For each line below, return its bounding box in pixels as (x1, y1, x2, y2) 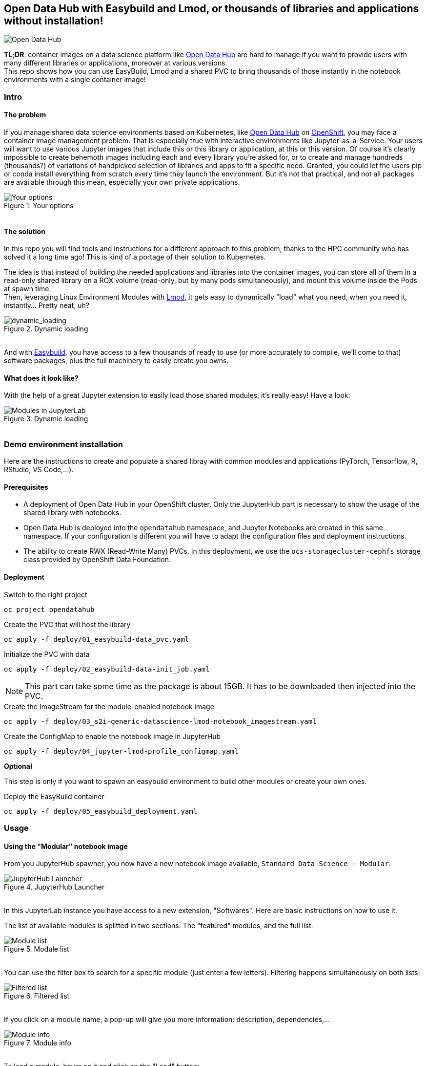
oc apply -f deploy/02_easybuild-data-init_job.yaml (4, 665, 210, 673)
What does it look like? (4, 373, 79, 382)
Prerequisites (4, 482, 48, 491)
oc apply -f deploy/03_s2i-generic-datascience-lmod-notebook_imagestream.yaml (4, 717, 317, 725)
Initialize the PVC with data (4, 650, 90, 658)
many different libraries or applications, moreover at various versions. (4, 59, 227, 67)
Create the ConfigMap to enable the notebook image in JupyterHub (4, 732, 221, 740)
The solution (4, 227, 45, 236)
